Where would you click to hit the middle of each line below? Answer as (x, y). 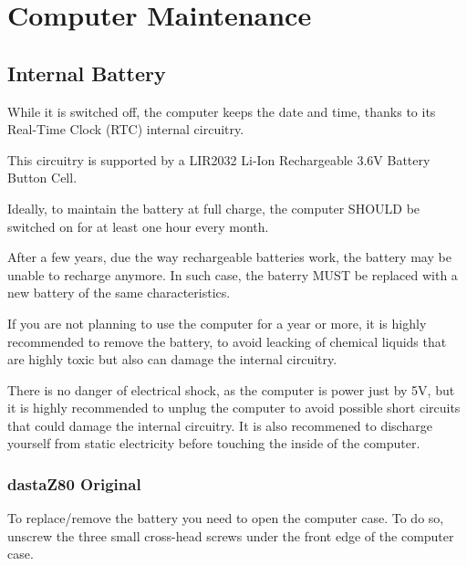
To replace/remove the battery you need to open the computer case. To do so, (226, 518)
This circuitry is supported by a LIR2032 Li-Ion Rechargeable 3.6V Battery (219, 159)
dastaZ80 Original (74, 484)
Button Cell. (42, 178)
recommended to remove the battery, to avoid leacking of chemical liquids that (227, 341)
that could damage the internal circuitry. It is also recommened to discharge (220, 425)
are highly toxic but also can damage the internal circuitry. (172, 359)
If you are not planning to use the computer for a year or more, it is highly (217, 323)
